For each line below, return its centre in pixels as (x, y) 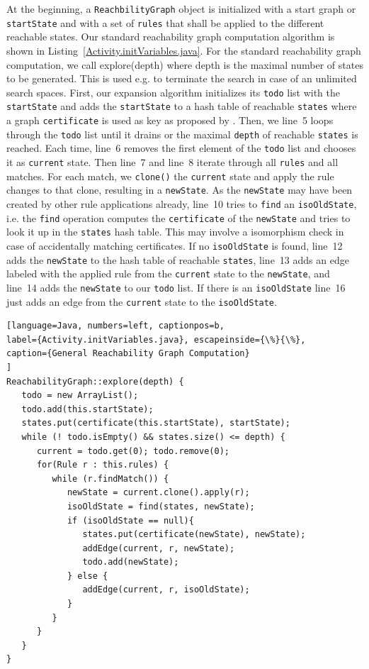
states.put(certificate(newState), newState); (194, 535)
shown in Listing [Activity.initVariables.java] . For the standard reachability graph (184, 50)
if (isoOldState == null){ (130, 520)
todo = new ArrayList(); (80, 396)
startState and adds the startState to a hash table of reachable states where (182, 106)
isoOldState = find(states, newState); (161, 506)
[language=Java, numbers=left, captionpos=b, (115, 326)
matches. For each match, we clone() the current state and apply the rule (170, 176)
